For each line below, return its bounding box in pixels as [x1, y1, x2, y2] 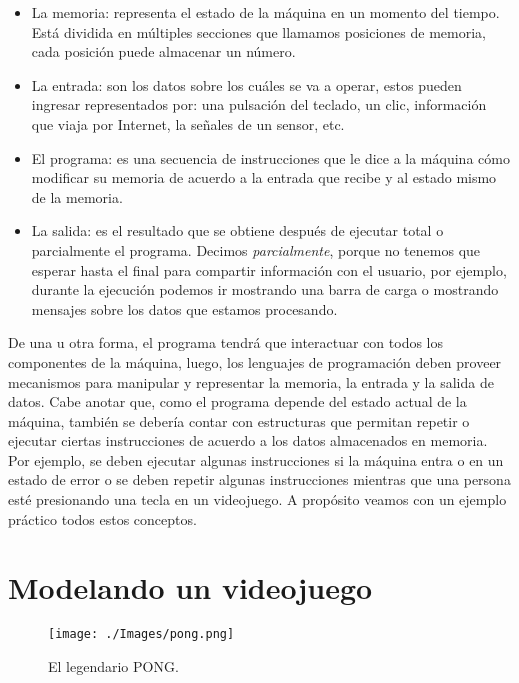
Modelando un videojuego [8, 567, 373, 608]
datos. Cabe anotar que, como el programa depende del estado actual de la [8, 391, 467, 412]
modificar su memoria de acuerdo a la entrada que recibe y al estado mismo [31, 167, 497, 188]
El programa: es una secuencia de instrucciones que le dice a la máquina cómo [31, 147, 510, 168]
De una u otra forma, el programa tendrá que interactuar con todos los [8, 332, 444, 353]
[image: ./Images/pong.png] [48, 627, 235, 642]
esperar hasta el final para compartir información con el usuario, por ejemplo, [31, 259, 507, 280]
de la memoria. [31, 186, 123, 207]
